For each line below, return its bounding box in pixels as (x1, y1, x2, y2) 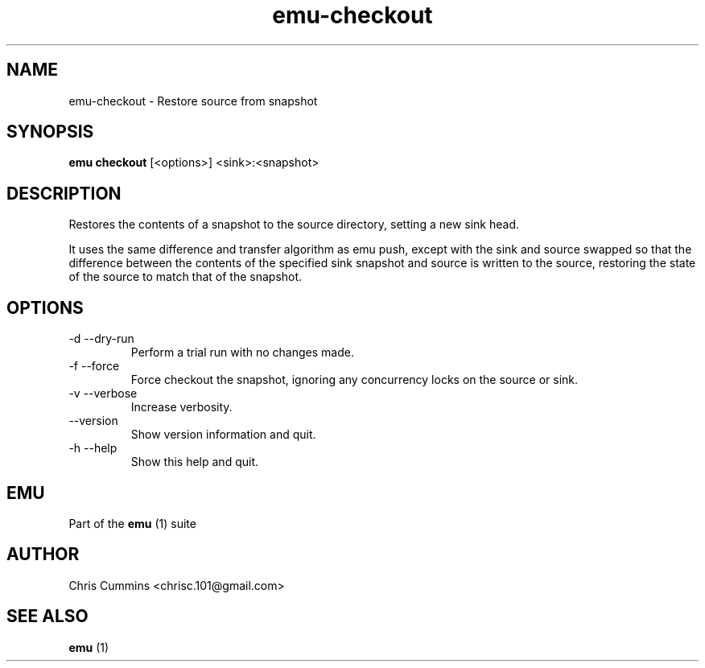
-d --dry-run (68, 332, 134, 346)
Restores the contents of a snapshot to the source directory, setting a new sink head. (68, 217, 520, 232)
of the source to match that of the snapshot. (68, 270, 303, 284)
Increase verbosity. (130, 400, 233, 414)
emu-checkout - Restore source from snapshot (68, 93, 318, 108)
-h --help (68, 441, 117, 456)
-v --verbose (68, 386, 138, 401)
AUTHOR (6, 544, 80, 565)
